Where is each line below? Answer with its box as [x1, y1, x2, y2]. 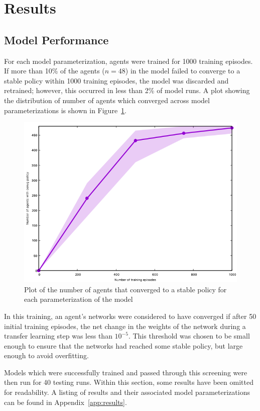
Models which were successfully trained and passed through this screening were [4, 367, 247, 377]
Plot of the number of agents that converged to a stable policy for [24, 284, 227, 294]
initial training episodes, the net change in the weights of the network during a [4, 320, 246, 331]
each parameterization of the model [24, 294, 133, 304]
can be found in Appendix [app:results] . [4, 396, 127, 407]
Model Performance [4, 32, 109, 47]
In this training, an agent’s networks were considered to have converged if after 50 [4, 310, 256, 321]
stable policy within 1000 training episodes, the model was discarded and [4, 75, 229, 86]
